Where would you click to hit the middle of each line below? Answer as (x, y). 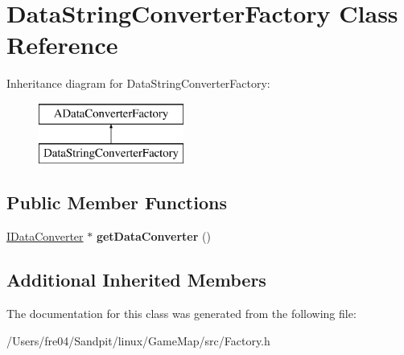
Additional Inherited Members (136, 280)
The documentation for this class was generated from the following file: (181, 314)
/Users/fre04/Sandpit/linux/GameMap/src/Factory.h (138, 340)
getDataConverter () (153, 236)
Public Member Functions (117, 202)
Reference (62, 45)
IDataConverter (45, 236)
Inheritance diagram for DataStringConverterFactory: (138, 83)
